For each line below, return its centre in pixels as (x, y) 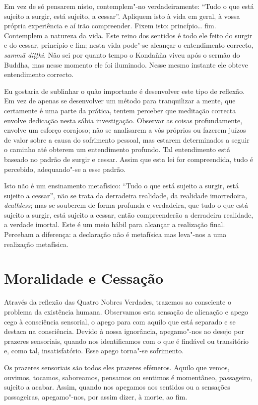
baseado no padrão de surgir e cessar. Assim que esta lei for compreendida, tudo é (129, 159)
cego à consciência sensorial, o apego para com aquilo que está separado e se (120, 321)
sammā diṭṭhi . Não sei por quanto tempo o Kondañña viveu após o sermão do (122, 54)
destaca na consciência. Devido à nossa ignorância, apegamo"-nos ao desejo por (124, 331)
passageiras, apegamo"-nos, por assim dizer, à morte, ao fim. (96, 396)
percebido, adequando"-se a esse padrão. (65, 169)
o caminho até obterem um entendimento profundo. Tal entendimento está (117, 149)
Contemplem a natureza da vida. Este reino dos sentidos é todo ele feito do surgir (128, 35)
